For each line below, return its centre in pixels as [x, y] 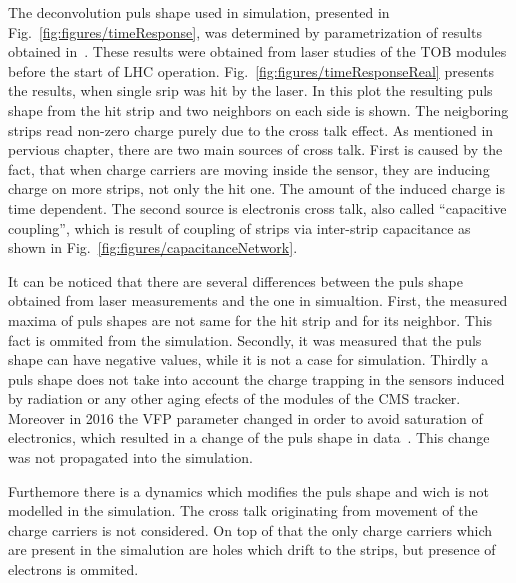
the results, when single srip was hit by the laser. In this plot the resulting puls [250, 90]
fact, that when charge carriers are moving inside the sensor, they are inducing [249, 168]
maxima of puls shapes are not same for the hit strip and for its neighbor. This [250, 319]
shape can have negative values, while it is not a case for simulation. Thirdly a [248, 359]
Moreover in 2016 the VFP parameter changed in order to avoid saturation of [245, 417]
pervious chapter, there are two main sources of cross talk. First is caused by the [255, 149]
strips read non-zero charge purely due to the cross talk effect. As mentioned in [251, 129]
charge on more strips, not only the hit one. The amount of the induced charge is [256, 188]
